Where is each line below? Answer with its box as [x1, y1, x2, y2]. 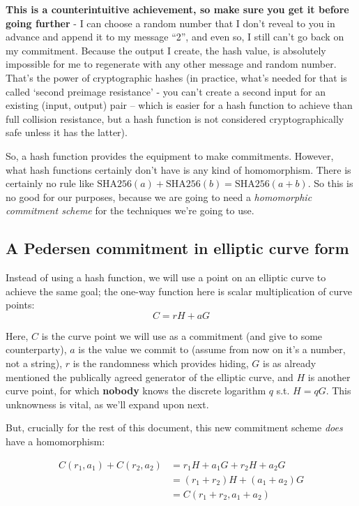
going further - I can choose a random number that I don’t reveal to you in [6, 15, 335, 30]
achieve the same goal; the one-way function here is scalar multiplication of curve [6, 283, 352, 298]
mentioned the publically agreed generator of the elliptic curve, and [6, 369, 293, 384]
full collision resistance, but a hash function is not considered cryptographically [6, 111, 344, 126]
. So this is [307, 176, 353, 191]
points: [6, 297, 35, 312]
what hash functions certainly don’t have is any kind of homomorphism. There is [6, 162, 351, 177]
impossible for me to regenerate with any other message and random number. [6, 57, 337, 71]
